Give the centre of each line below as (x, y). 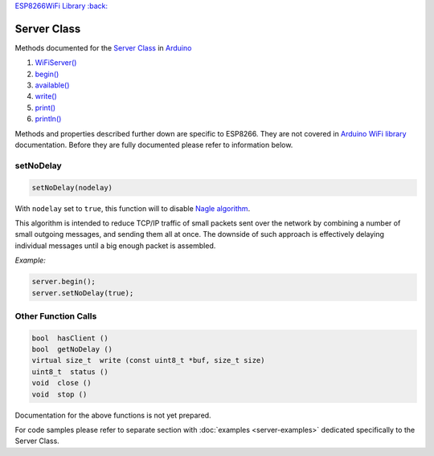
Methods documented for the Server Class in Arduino (103, 47)
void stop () (59, 394)
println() (48, 119)
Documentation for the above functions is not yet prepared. (113, 415)
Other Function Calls (56, 316)
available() (52, 85)
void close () (61, 383)
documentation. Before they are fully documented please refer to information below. (154, 145)
